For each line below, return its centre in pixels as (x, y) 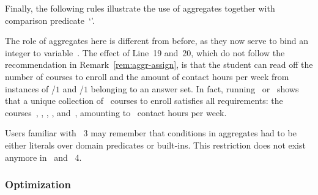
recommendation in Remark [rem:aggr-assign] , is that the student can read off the (159, 64)
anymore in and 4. (43, 157)
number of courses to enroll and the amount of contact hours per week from (147, 76)
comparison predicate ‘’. (50, 20)
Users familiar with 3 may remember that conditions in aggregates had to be (151, 133)
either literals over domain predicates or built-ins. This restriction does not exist (155, 145)
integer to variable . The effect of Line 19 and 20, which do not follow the (145, 52)
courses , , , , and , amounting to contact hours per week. (116, 112)
